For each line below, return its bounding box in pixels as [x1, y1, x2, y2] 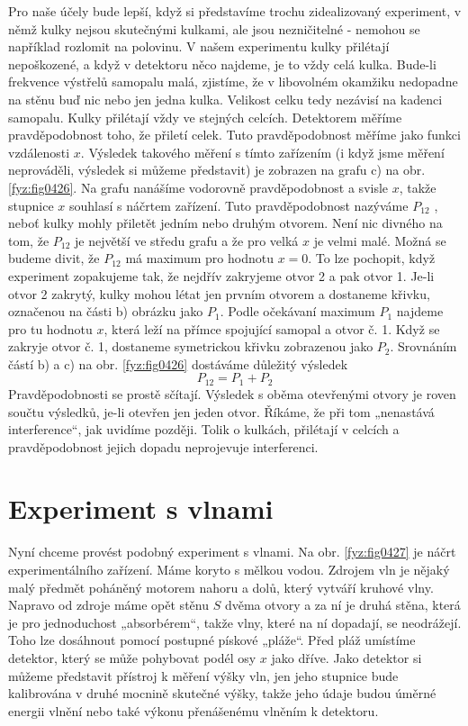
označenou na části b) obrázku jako [8, 302, 203, 321]
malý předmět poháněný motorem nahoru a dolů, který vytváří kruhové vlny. [8, 577, 434, 596]
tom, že [8, 231, 49, 250]
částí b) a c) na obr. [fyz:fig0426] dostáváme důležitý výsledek [8, 354, 348, 373]
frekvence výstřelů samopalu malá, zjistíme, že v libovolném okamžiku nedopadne [8, 72, 458, 91]
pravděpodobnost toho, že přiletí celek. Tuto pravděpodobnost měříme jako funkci [8, 125, 461, 144]
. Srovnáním [390, 337, 457, 356]
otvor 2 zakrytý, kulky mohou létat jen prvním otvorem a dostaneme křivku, [8, 284, 430, 303]
